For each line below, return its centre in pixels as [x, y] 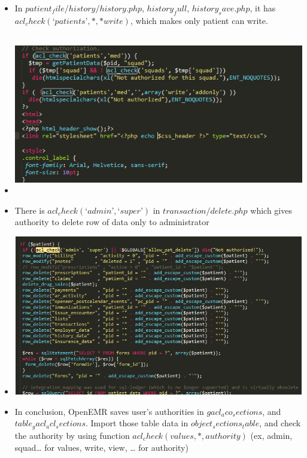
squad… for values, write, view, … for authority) [101, 447]
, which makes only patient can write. [199, 20]
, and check [280, 423]
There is [30, 210]
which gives [271, 210]
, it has [263, 8]
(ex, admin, [271, 435]
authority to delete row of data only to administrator [112, 222]
